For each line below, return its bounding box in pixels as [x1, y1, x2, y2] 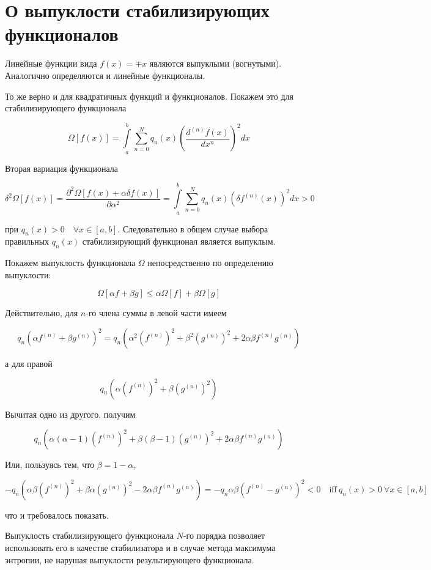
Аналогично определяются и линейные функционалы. [5, 68, 205, 81]
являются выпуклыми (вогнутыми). [149, 57, 282, 70]
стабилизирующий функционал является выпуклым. [82, 235, 276, 248]
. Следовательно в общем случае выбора [117, 222, 268, 235]
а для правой [5, 357, 53, 370]
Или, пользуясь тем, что [5, 458, 95, 471]
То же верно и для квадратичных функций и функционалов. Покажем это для [5, 89, 293, 102]
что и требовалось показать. [5, 508, 109, 521]
